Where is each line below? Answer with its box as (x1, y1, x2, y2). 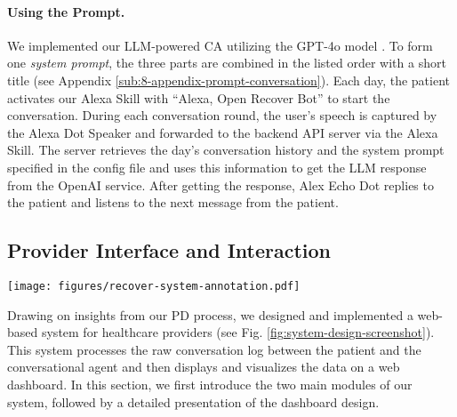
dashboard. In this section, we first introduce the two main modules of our (7, 374, 413, 393)
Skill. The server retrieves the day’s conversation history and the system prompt (7, 140, 445, 159)
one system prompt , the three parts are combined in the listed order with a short (7, 53, 446, 72)
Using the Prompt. (7, 2, 125, 20)
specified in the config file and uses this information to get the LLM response (7, 157, 427, 176)
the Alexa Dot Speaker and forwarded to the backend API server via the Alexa (7, 123, 438, 141)
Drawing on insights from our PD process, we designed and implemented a (7, 305, 413, 324)
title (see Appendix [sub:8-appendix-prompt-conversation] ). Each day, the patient (7, 70, 450, 89)
